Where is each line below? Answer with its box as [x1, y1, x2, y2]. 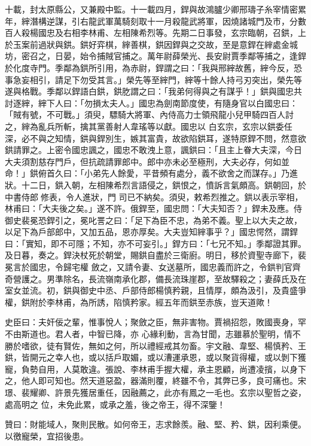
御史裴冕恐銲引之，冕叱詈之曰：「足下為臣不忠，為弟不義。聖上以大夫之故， [5, 213, 302, 226]
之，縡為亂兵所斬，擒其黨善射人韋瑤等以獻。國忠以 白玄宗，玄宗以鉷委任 [5, 120, 292, 132]
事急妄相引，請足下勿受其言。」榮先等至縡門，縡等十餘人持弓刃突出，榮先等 [5, 73, 302, 85]
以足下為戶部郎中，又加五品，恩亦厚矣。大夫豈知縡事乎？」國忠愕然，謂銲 [5, 225, 298, 238]
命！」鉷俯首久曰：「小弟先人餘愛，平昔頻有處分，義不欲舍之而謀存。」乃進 [5, 167, 298, 179]
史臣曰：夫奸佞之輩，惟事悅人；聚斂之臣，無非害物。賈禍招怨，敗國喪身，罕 [5, 316, 306, 328]
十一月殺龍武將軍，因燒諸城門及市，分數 [147, 14, 306, 27]
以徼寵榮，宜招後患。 [5, 429, 89, 442]
